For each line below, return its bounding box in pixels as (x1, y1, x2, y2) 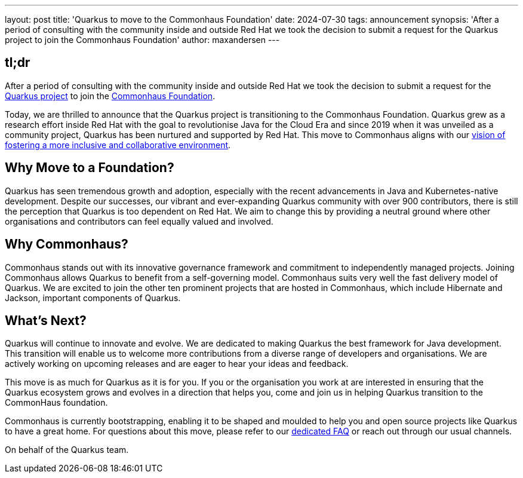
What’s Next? (5, 312, 87, 328)
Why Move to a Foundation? (5, 160, 174, 176)
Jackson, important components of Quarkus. (5, 292, 181, 303)
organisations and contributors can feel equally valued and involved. (5, 216, 273, 226)
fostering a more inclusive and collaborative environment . (5, 139, 231, 150)
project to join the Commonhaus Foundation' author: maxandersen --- (5, 35, 280, 45)
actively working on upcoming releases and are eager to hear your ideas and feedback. (5, 358, 349, 369)
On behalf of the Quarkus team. (5, 445, 129, 455)
